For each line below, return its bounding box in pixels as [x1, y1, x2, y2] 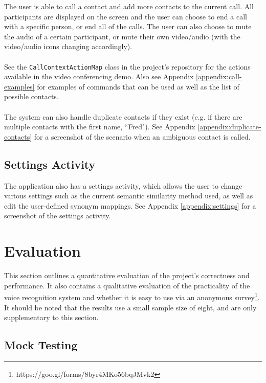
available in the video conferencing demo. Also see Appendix [4, 71, 194, 82]
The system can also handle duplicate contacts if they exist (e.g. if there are [4, 111, 242, 122]
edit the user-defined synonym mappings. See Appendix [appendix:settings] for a [4, 200, 256, 211]
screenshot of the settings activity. [4, 210, 111, 221]
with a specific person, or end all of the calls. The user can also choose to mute [4, 21, 252, 32]
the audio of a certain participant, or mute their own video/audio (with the [4, 31, 240, 41]
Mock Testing [4, 337, 78, 353]
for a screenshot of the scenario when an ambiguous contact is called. [34, 131, 251, 142]
